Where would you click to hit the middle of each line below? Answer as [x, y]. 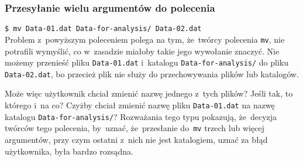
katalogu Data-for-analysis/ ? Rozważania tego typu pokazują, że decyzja [141, 116]
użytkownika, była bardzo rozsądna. [69, 151]
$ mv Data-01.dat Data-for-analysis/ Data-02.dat [103, 29]
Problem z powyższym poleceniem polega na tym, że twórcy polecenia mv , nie [145, 39]
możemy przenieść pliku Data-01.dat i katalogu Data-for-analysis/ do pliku [147, 62]
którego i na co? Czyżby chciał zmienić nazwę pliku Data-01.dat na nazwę [140, 105]
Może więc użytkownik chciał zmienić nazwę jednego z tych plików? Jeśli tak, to [149, 93]
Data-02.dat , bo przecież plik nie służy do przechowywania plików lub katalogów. [152, 73]
